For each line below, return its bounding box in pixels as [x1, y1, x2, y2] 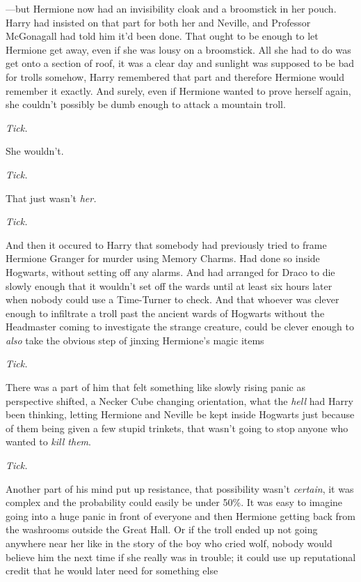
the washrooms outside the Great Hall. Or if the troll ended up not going [6, 522, 318, 537]
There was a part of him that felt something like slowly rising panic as [6, 380, 305, 395]
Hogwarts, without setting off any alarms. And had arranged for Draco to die [6, 264, 335, 279]
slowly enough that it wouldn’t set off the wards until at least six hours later [6, 278, 332, 293]
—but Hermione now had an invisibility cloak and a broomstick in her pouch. [6, 1, 337, 15]
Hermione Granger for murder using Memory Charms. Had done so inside [6, 251, 320, 266]
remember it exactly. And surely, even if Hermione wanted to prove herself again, [6, 83, 351, 98]
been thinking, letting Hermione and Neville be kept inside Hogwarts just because [6, 407, 355, 422]
